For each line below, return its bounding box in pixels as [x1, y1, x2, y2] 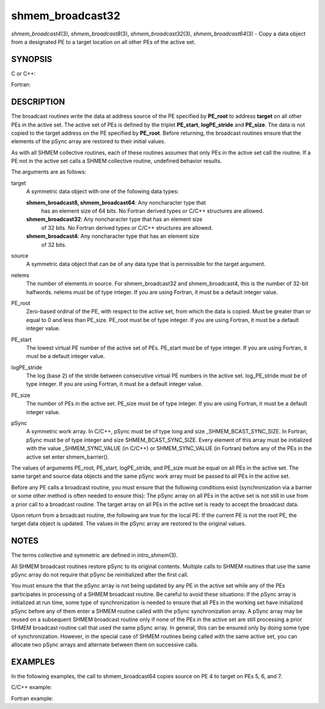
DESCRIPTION [11, 97, 66, 107]
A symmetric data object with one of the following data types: [26, 188, 179, 195]
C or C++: [11, 70, 36, 77]
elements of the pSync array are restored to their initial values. [11, 138, 166, 145]
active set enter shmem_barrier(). [26, 453, 110, 460]
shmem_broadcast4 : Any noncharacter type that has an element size [26, 232, 200, 240]
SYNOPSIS [11, 54, 52, 64]
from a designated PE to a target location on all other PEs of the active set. [11, 38, 196, 45]
